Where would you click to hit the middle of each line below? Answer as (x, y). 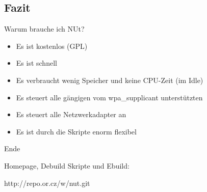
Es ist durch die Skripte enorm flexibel (76, 131)
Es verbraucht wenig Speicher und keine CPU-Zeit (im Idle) (110, 80)
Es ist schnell (36, 63)
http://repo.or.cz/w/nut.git (47, 183)
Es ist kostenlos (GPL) (52, 46)
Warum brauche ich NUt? (44, 29)
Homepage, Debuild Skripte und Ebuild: (67, 165)
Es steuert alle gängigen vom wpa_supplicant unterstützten (109, 97)
